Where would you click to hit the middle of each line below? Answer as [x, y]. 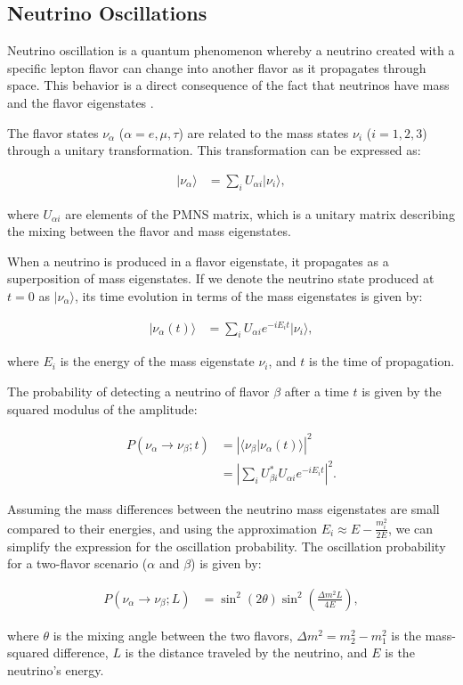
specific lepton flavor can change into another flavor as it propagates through [217, 67]
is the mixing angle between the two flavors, [173, 635]
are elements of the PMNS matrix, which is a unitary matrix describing [260, 213]
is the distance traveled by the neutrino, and [246, 652]
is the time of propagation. [382, 361]
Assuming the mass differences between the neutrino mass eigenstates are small [223, 509]
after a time [317, 391]
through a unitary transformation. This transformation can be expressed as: [214, 150]
